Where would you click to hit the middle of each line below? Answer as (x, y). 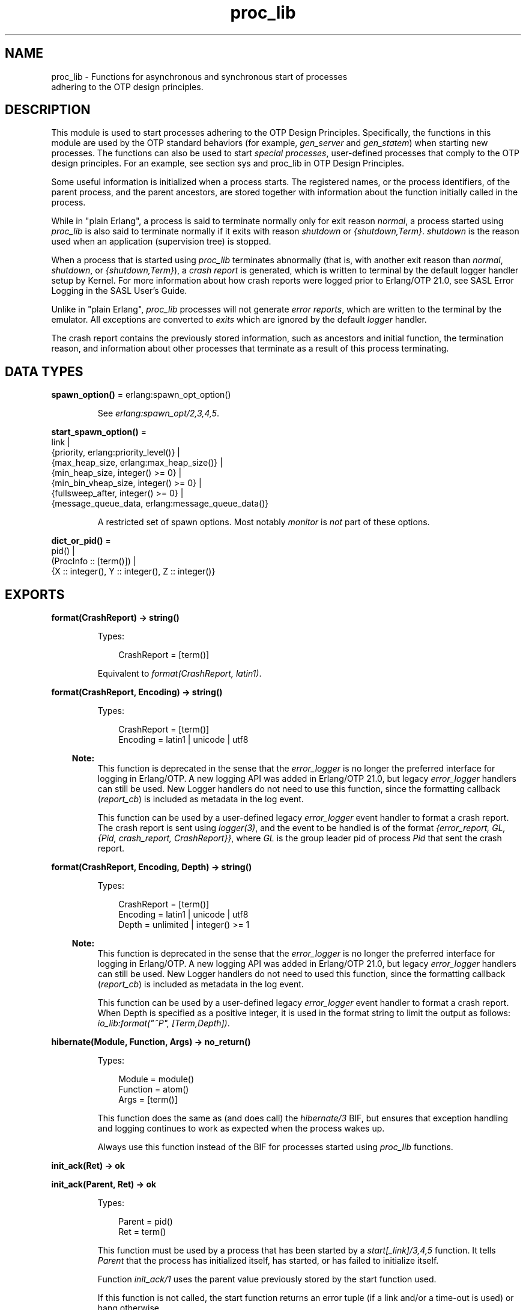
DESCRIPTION (48, 110)
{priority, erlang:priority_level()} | (116, 452)
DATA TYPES (44, 371)
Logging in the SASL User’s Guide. (119, 291)
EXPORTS (35, 594)
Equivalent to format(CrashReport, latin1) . (180, 674)
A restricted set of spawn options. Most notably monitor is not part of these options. (264, 522)
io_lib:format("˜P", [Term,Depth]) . (164, 1023)
